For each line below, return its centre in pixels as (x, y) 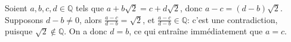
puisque (19, 31)
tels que (90, 8)
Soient (16, 8)
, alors (91, 19)
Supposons (24, 19)
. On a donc (86, 31)
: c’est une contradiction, (232, 19)
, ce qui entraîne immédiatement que (196, 31)
